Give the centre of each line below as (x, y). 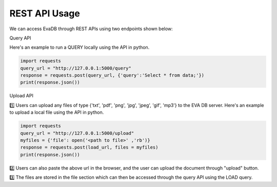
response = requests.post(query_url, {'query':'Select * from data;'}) (112, 75)
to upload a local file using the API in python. (57, 112)
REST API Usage (45, 13)
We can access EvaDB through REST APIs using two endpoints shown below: (91, 29)
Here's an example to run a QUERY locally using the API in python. (80, 47)
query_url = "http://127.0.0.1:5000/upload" (77, 133)
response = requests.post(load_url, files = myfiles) (89, 148)
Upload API (21, 96)
